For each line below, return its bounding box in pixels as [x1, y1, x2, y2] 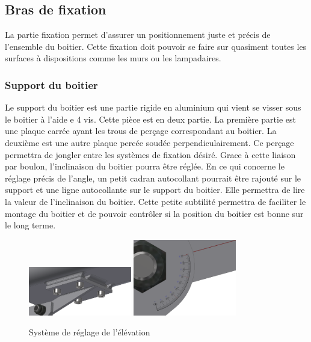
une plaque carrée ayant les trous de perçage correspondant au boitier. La [5, 124, 277, 137]
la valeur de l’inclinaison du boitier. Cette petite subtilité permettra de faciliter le [5, 195, 306, 207]
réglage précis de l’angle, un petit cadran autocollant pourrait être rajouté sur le [5, 171, 301, 184]
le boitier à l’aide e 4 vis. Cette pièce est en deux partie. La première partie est [5, 112, 296, 125]
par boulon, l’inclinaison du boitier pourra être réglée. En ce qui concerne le [5, 160, 285, 173]
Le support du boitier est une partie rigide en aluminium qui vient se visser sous [5, 101, 301, 114]
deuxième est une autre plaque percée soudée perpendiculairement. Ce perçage [5, 136, 294, 148]
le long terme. [5, 219, 56, 231]
